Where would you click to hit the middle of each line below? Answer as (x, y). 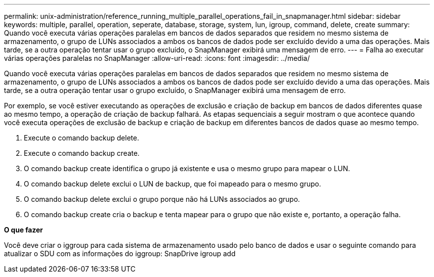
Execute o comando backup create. (82, 153)
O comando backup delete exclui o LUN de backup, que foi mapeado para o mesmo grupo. (172, 184)
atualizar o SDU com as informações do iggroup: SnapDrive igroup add (120, 254)
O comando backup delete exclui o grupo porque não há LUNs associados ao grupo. (162, 199)
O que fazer (24, 230)
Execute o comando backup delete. (81, 138)
